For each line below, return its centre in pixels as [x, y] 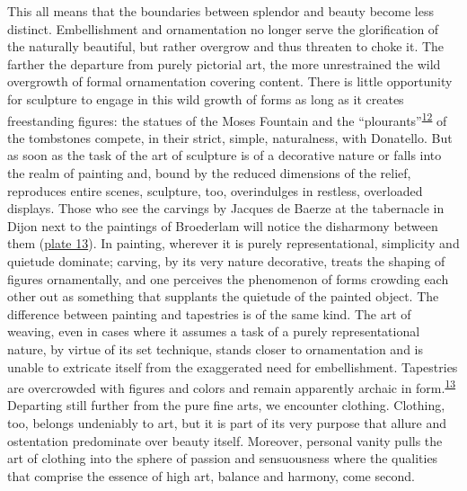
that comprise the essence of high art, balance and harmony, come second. [211, 475]
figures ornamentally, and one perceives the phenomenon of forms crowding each [228, 278]
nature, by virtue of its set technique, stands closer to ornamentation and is [216, 348]
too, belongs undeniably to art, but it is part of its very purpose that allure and [227, 422]
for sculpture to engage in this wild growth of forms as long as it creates [206, 98]
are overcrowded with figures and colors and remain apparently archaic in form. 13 [232, 386]
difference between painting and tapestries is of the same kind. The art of [209, 313]
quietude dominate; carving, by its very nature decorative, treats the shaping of [226, 260]
